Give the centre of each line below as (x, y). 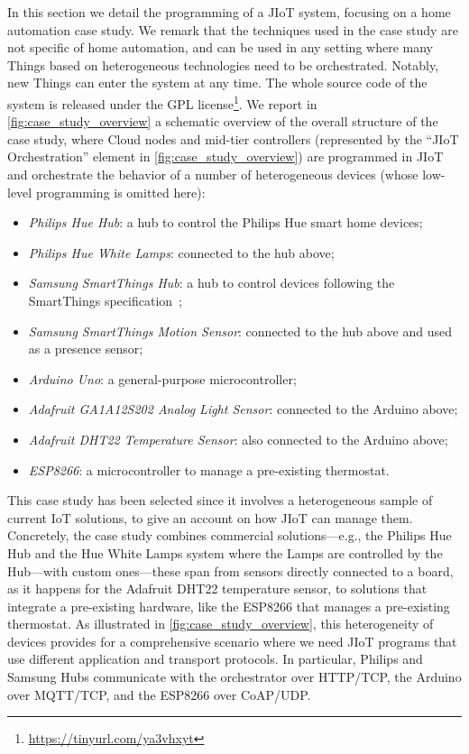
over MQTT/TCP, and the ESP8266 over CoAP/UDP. (159, 694)
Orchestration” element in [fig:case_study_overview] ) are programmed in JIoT (225, 156)
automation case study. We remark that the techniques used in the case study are (233, 29)
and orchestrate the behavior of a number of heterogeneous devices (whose (213, 174)
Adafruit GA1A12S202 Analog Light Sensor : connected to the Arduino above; (243, 409)
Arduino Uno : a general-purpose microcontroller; (162, 378)
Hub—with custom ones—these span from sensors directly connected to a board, (230, 570)
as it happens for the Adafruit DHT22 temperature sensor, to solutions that (217, 588)
